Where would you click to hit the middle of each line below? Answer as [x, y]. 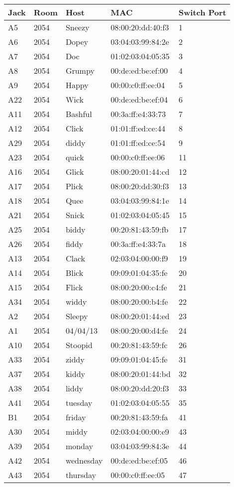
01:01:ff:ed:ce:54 [138, 143]
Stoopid [79, 345]
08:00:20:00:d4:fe [139, 330]
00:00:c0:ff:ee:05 [138, 475]
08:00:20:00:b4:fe [139, 302]
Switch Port [202, 12]
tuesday [79, 403]
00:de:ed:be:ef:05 [139, 460]
